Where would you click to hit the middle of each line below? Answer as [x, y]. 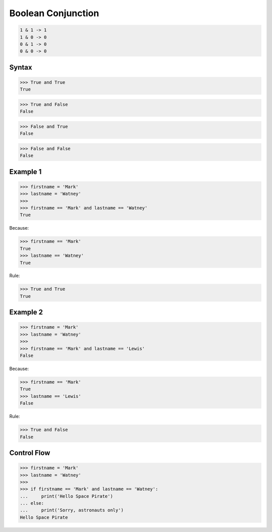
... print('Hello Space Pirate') [66, 496]
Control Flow [30, 453]
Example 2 [26, 312]
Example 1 [25, 172]
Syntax [21, 67]
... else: [32, 503]
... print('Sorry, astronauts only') [72, 510]
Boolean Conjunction [54, 13]
